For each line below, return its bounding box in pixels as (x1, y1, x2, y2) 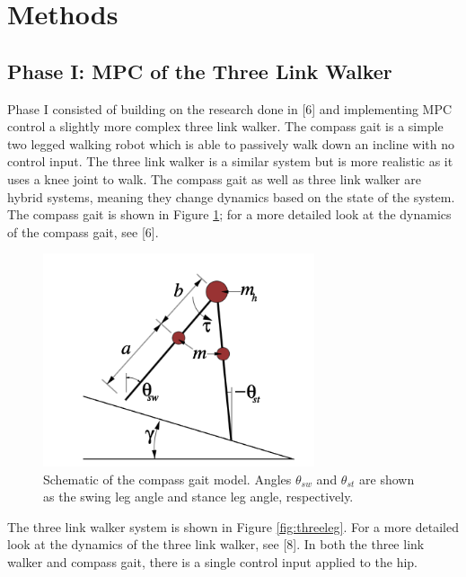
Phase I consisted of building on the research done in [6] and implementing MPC (7, 99, 453, 118)
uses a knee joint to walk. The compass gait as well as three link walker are (7, 169, 421, 188)
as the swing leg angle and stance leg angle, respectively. (43, 487, 354, 506)
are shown (359, 469, 415, 488)
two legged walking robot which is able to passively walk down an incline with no (7, 134, 455, 153)
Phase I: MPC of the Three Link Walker (7, 57, 392, 84)
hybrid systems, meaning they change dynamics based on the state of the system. (7, 187, 455, 206)
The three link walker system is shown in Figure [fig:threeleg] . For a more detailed (7, 517, 459, 536)
